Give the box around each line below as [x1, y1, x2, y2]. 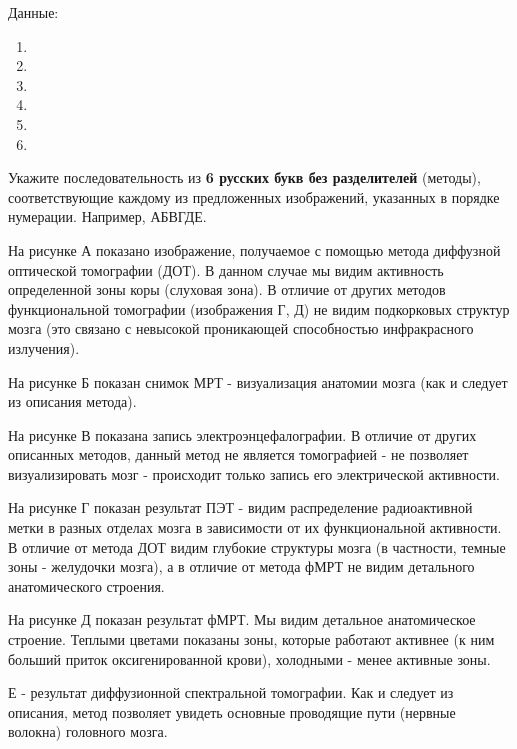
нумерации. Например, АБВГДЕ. [8, 206, 207, 227]
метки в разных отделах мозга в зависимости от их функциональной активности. [8, 517, 502, 538]
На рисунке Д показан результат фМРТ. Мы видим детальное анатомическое [8, 609, 476, 630]
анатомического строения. [8, 575, 165, 596]
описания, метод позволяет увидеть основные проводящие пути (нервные [8, 701, 456, 722]
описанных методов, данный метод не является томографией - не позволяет [8, 444, 469, 465]
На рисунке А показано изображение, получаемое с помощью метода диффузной [8, 239, 501, 260]
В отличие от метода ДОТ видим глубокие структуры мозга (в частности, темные [8, 536, 506, 557]
